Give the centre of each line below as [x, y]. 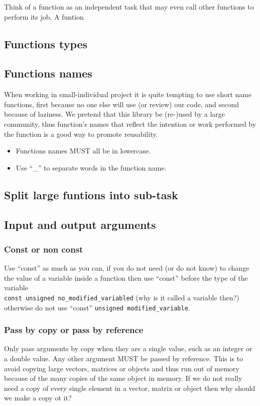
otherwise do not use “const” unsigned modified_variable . [97, 307]
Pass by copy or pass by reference [74, 330]
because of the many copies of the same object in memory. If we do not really [123, 378]
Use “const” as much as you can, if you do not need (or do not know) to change [127, 268]
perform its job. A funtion [44, 16]
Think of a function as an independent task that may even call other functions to [129, 7]
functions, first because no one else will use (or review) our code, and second [122, 104]
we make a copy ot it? [38, 398]
